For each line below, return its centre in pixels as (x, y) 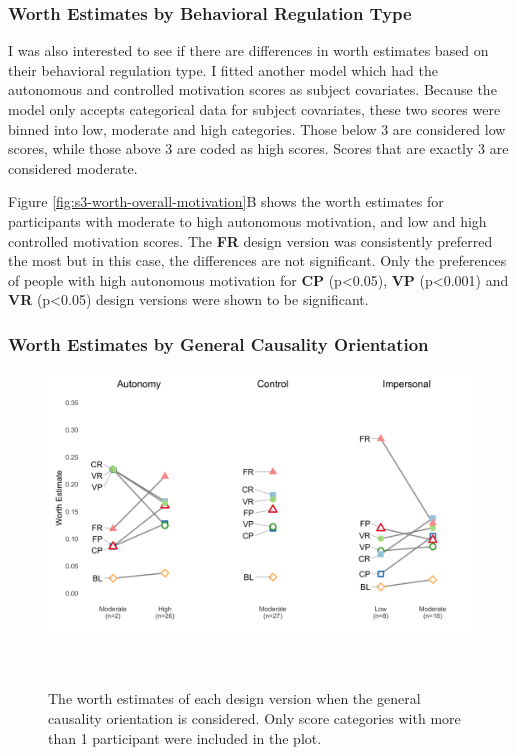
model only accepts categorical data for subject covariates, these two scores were (254, 109)
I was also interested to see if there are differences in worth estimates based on (248, 50)
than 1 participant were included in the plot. (185, 737)
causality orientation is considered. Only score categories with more (254, 717)
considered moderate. (73, 167)
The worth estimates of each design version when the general (234, 698)
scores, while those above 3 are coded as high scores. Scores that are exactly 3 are (258, 148)
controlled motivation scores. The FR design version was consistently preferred (250, 240)
